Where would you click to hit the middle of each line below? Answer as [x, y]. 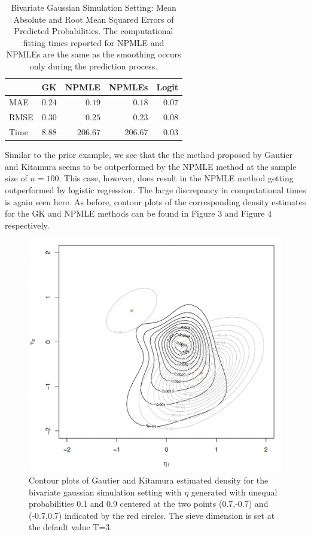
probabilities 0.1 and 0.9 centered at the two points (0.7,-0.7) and [149, 504]
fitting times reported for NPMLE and [94, 42]
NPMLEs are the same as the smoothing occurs [94, 54]
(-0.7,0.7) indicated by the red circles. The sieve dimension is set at [152, 515]
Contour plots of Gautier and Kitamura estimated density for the [149, 480]
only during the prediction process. [94, 66]
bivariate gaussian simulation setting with [105, 492]
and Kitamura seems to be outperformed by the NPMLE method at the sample [151, 166]
